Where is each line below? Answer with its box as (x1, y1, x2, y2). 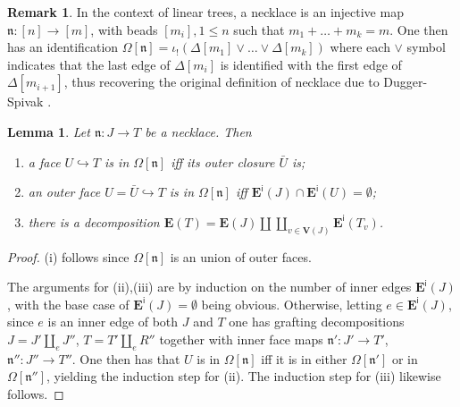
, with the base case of (7, 294, 130, 313)
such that (233, 20, 285, 38)
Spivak (7, 92, 44, 111)
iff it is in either (261, 349, 347, 368)
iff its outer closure (171, 152, 275, 171)
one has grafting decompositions (229, 312, 405, 331)
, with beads (90, 20, 158, 38)
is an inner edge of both (47, 312, 179, 331)
